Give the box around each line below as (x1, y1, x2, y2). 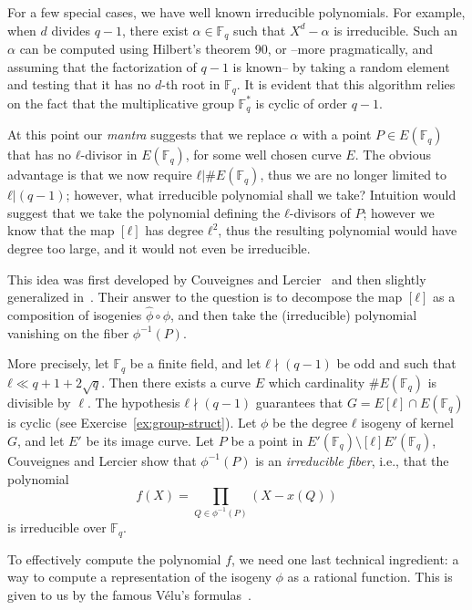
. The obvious (354, 145, 431, 164)
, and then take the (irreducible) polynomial (170, 305, 417, 324)
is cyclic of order (255, 93, 347, 112)
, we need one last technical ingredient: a (231, 549, 459, 568)
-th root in (161, 75, 221, 94)
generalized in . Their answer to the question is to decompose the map (7, 287, 403, 306)
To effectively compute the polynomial (7, 549, 221, 568)
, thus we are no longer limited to (260, 165, 447, 184)
